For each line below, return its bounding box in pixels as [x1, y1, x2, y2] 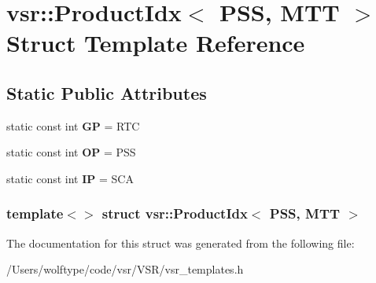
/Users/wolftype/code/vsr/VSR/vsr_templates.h [6, 261, 244, 277]
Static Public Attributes [6, 80, 207, 105]
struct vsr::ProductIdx [101, 204, 248, 223]
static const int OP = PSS [6, 144, 136, 160]
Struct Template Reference [6, 27, 305, 59]
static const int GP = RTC [6, 117, 140, 134]
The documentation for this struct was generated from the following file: [6, 234, 355, 251]
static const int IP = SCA [6, 170, 134, 186]
